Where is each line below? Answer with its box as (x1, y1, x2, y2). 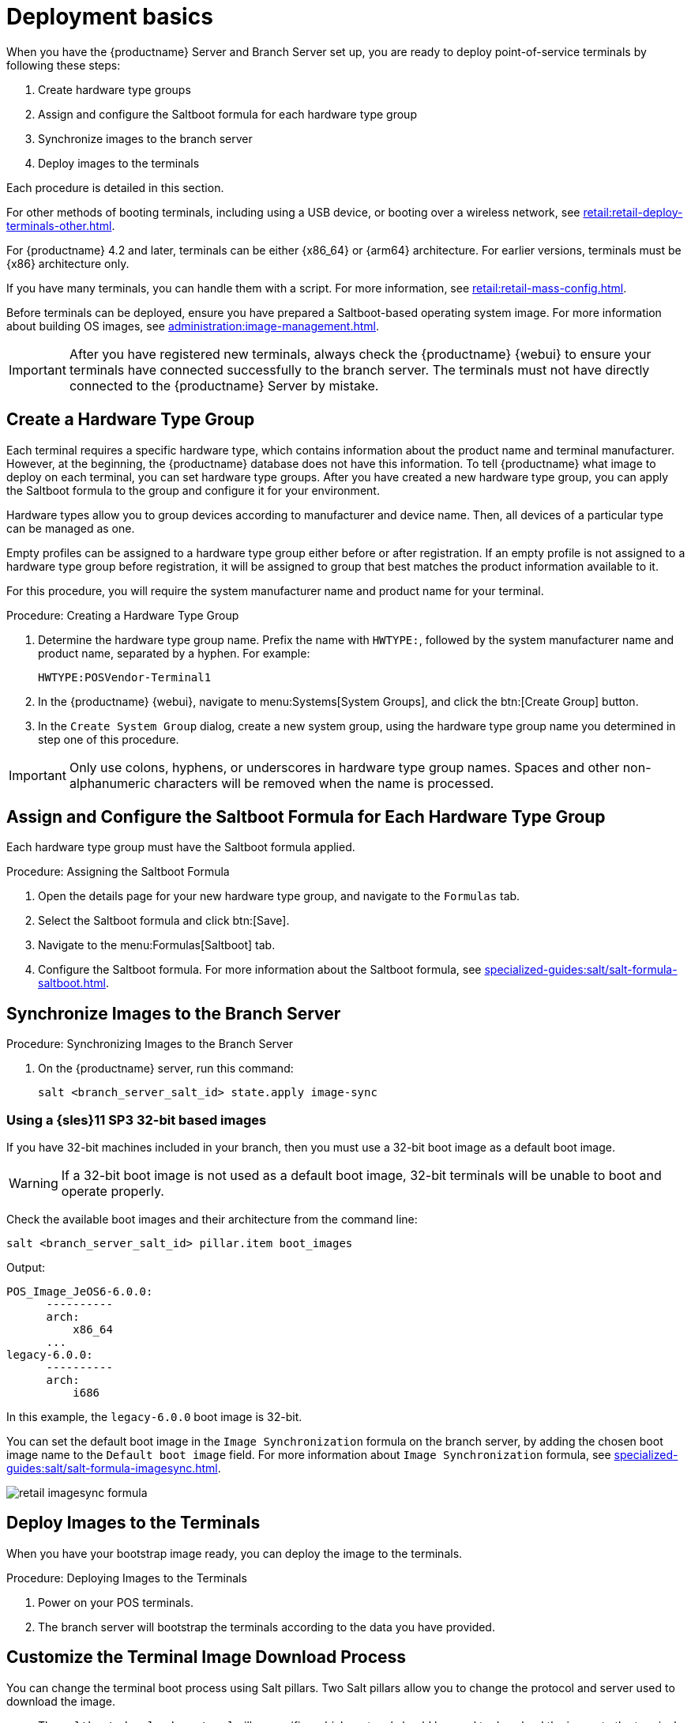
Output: (6, 1261, 46, 1275)
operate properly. (61, 1183, 164, 1200)
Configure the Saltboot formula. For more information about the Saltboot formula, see (38, 963, 482, 977)
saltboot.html (38, 976, 106, 990)
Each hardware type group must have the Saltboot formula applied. (6, 840, 355, 854)
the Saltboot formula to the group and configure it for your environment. (6, 483, 380, 497)
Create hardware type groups (38, 82, 191, 96)
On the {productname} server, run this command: (38, 1061, 294, 1076)
